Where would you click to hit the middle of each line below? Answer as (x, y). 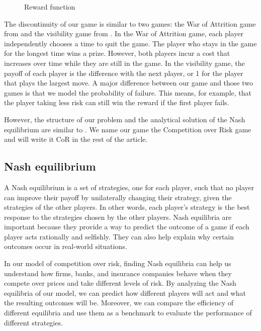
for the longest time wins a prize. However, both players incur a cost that (117, 53)
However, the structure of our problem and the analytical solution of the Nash (125, 119)
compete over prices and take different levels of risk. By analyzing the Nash (120, 283)
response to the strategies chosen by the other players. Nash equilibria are (118, 217)
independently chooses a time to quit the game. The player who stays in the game (130, 43)
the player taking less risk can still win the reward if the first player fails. (117, 102)
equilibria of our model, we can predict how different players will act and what (125, 293)
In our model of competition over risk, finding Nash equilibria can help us (118, 263)
